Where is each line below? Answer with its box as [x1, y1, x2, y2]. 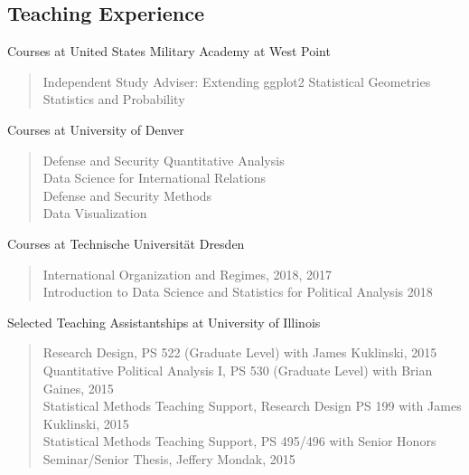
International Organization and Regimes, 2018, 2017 [42, 264, 333, 283]
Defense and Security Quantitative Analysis [42, 150, 285, 169]
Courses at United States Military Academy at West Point [7, 42, 331, 61]
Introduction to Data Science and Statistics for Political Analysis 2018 [42, 282, 433, 301]
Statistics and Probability [42, 90, 185, 109]
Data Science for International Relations [42, 168, 267, 187]
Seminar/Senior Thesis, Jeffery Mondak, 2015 [42, 449, 295, 468]
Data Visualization [42, 204, 147, 223]
